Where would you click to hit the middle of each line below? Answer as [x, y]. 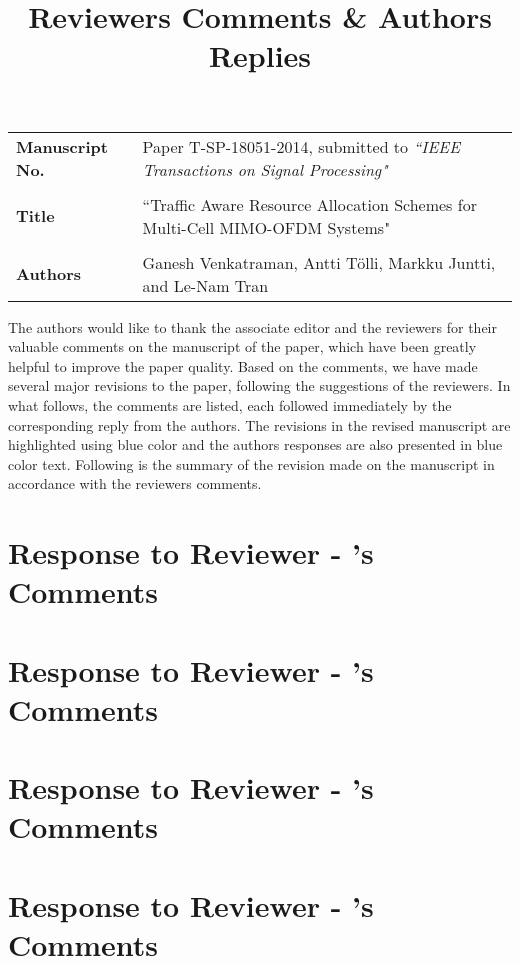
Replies [260, 55]
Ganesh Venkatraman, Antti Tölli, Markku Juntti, [319, 262]
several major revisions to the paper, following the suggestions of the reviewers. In [259, 385]
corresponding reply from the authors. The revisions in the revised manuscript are [259, 424]
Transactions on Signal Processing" [265, 169]
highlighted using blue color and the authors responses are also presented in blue [255, 444]
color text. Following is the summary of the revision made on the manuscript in [251, 463]
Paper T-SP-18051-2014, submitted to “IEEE [301, 146]
